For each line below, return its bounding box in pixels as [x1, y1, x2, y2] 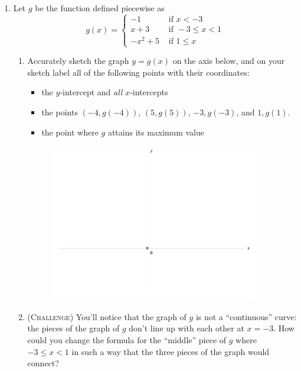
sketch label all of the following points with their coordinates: [27, 66, 250, 78]
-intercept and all [60, 86, 123, 98]
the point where [41, 125, 99, 138]
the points [41, 106, 78, 118]
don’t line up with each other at [129, 322, 244, 334]
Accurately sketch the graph [27, 54, 129, 67]
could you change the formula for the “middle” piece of [27, 334, 227, 346]
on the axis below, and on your [172, 54, 285, 67]
